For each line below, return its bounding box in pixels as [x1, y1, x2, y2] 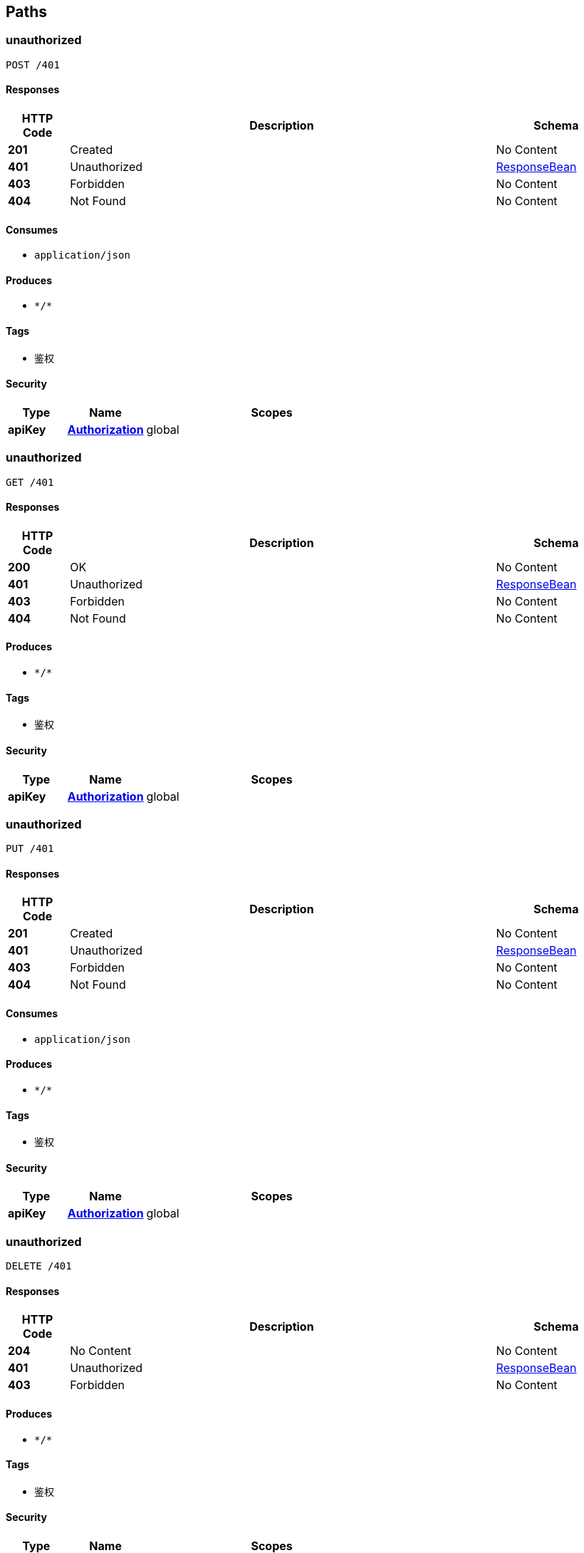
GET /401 [6, 476, 54, 488]
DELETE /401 [6, 1260, 72, 1272]
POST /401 [6, 58, 60, 71]
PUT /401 [6, 843, 54, 855]
